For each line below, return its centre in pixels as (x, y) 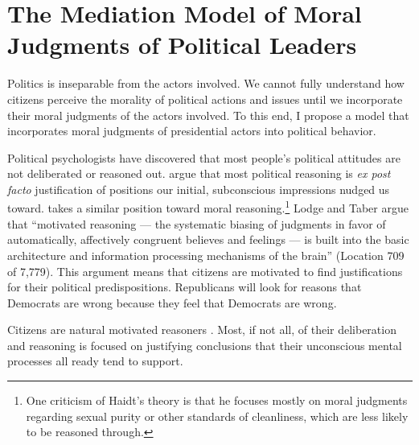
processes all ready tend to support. (95, 361)
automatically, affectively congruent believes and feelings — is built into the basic (208, 239)
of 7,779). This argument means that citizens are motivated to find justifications (205, 271)
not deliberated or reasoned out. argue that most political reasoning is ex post (199, 173)
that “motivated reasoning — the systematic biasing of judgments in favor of (197, 223)
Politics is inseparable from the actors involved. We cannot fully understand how (206, 83)
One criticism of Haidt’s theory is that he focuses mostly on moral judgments (217, 400)
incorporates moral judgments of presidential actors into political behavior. (192, 131)
